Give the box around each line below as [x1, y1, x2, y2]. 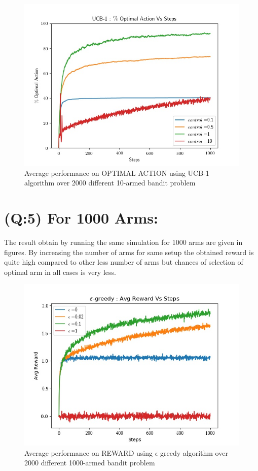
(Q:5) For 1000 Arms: [4, 207, 158, 228]
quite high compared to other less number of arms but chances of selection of [4, 257, 243, 267]
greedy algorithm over [160, 447, 228, 458]
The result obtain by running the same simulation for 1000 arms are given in [4, 236, 243, 247]
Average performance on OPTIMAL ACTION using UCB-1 [24, 167, 209, 178]
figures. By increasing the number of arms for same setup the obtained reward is [4, 246, 254, 257]
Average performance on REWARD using [24, 447, 153, 458]
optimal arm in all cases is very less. [4, 266, 116, 277]
